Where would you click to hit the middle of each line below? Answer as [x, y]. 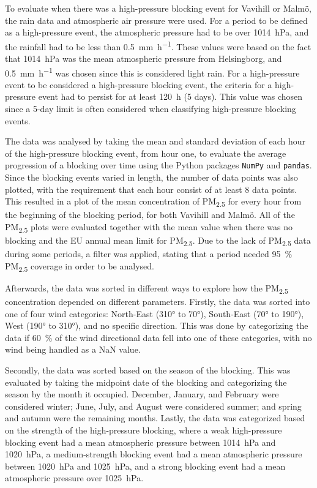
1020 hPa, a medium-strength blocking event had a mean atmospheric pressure [154, 454]
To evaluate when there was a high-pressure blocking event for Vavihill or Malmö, [158, 8]
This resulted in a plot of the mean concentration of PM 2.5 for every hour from [153, 202]
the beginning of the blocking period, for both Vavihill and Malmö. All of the [150, 215]
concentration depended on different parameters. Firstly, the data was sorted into [158, 302]
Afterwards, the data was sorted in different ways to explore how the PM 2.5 [147, 288]
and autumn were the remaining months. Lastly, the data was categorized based [155, 418]
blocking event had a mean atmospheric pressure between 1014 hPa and [140, 442]
